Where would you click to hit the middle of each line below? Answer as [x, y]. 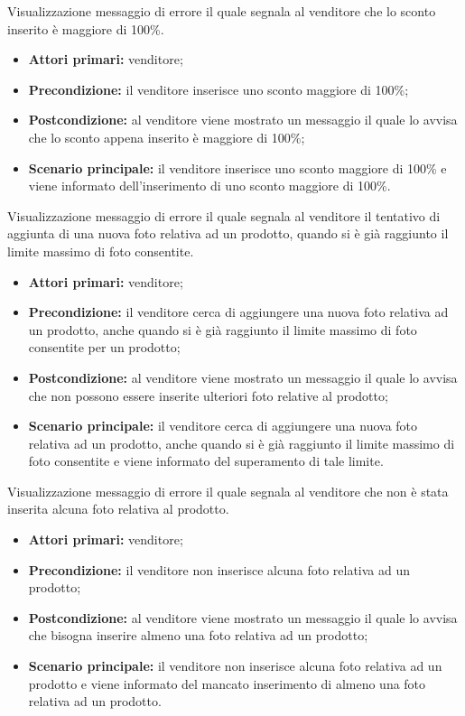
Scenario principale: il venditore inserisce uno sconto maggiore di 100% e [237, 167]
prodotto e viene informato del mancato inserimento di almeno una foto [227, 683]
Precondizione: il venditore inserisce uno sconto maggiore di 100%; [219, 89]
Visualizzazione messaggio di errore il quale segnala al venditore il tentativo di [224, 215]
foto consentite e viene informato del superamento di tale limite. [206, 461]
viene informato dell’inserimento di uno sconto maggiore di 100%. [209, 186]
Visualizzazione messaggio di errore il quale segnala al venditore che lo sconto [222, 11]
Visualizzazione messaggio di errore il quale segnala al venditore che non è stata [228, 491]
